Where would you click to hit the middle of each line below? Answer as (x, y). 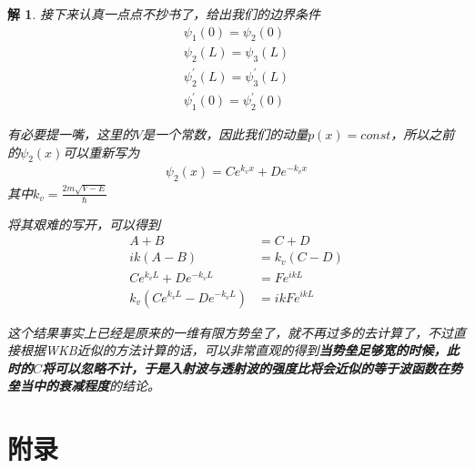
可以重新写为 (101, 152)
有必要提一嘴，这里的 (71, 133)
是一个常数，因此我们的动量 (225, 133)
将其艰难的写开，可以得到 (84, 224)
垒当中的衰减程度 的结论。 (84, 386)
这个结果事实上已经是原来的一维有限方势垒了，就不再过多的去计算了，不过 (230, 332)
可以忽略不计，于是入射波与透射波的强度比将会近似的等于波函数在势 (259, 367)
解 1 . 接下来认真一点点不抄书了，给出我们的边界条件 (164, 14)
